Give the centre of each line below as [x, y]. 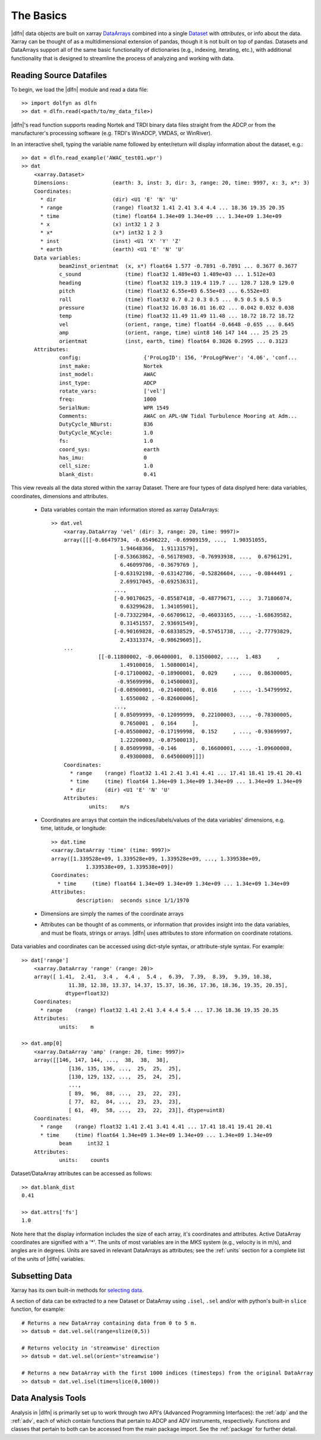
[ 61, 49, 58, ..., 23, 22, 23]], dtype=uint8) [147, 1110]
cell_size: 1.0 [106, 466]
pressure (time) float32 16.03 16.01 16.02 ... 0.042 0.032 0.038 [177, 307]
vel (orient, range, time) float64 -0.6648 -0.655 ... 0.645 [177, 324]
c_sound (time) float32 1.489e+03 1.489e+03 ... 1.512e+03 [167, 274]
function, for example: [38, 1309]
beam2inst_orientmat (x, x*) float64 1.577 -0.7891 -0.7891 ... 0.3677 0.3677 [178, 266]
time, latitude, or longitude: [74, 828]
